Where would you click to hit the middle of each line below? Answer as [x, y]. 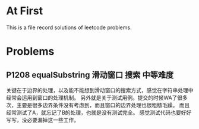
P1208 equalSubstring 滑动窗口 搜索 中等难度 [90, 75]
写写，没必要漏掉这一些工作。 [42, 119]
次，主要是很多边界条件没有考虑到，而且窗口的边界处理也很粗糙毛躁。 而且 [98, 105]
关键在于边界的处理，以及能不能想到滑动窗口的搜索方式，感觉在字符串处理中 [100, 90]
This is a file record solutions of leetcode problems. [69, 27]
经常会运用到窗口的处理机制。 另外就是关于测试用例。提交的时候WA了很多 [97, 97]
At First [25, 11]
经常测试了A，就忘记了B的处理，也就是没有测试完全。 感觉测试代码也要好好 [99, 112]
